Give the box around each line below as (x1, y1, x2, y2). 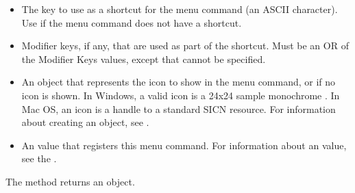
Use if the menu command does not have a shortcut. (21, 15, 242, 29)
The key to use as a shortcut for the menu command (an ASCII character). (21, 2, 338, 16)
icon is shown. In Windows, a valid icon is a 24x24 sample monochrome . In (21, 88, 340, 102)
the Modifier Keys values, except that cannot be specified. (21, 51, 266, 66)
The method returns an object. (5, 174, 135, 188)
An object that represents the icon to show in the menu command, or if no (21, 75, 336, 89)
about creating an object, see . (21, 115, 149, 129)
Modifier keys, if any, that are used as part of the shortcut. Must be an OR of (21, 38, 349, 53)
